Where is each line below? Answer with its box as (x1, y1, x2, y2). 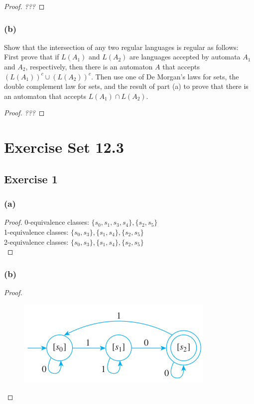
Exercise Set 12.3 (4, 137, 124, 157)
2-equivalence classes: (4, 236, 69, 247)
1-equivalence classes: (4, 226, 69, 237)
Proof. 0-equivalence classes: (4, 217, 89, 227)
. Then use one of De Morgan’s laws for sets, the (91, 71, 239, 81)
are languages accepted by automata (129, 51, 241, 62)
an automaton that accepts (4, 90, 86, 101)
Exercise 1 (4, 171, 58, 186)
